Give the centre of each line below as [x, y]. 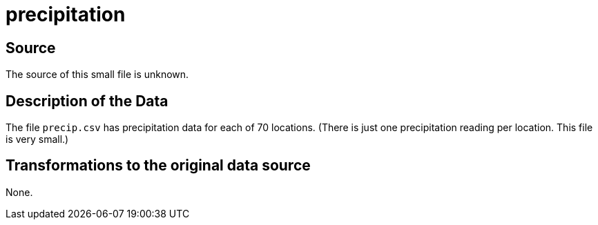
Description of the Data [87, 101]
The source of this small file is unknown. [97, 75]
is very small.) [37, 139]
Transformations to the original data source [158, 166]
